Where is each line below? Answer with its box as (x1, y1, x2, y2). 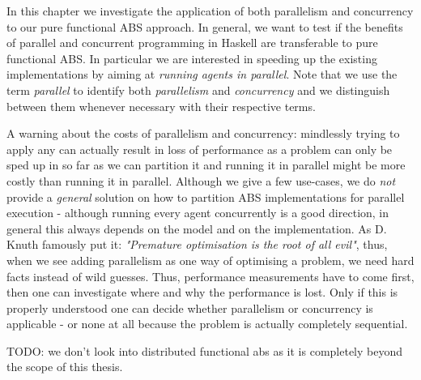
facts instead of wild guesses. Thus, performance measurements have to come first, (6, 267, 415, 284)
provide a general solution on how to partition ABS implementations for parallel (6, 188, 405, 205)
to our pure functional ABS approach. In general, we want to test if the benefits (6, 18, 403, 35)
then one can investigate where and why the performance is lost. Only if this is (6, 284, 398, 301)
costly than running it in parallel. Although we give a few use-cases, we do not (6, 172, 396, 189)
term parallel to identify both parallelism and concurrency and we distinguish (6, 81, 390, 98)
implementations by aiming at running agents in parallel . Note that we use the (6, 66, 398, 83)
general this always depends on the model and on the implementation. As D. (6, 220, 387, 237)
